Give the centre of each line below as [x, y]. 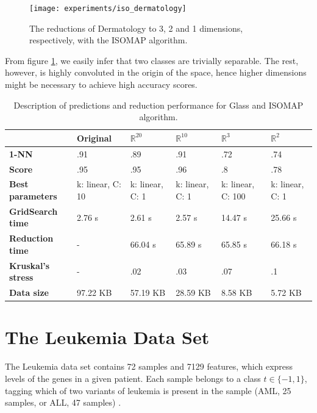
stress [21, 277]
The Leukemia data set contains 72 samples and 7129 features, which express [149, 366]
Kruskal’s [30, 265]
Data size [29, 293]
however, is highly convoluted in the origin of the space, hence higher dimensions [156, 72]
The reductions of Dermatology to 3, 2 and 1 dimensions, [136, 28]
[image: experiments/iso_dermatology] [108, 9]
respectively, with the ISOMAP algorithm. [109, 40]
